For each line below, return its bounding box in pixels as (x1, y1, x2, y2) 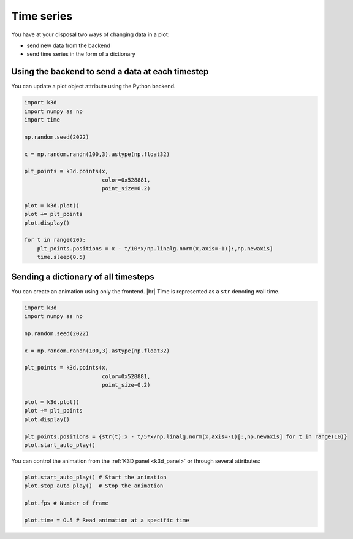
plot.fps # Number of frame (24, 500, 108, 506)
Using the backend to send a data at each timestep (11, 66, 209, 77)
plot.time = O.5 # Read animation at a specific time (24, 516, 189, 524)
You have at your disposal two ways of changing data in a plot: (11, 31, 170, 38)
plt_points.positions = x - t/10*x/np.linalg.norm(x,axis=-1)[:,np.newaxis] (37, 245, 273, 252)
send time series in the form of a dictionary (26, 50, 136, 58)
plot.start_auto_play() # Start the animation (24, 473, 167, 481)
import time (24, 117, 61, 123)
